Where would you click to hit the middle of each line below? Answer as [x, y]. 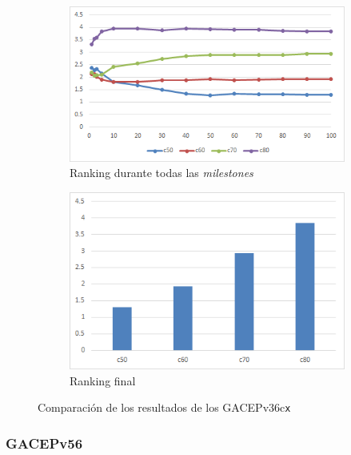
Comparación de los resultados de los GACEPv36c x [164, 407]
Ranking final [103, 380]
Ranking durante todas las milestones [162, 173]
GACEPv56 [44, 443]
